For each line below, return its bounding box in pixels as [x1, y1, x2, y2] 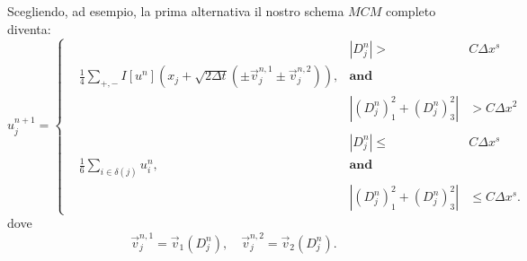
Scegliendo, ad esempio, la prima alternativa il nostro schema [7, 2, 344, 20]
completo [385, 2, 436, 20]
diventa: [7, 19, 51, 38]
